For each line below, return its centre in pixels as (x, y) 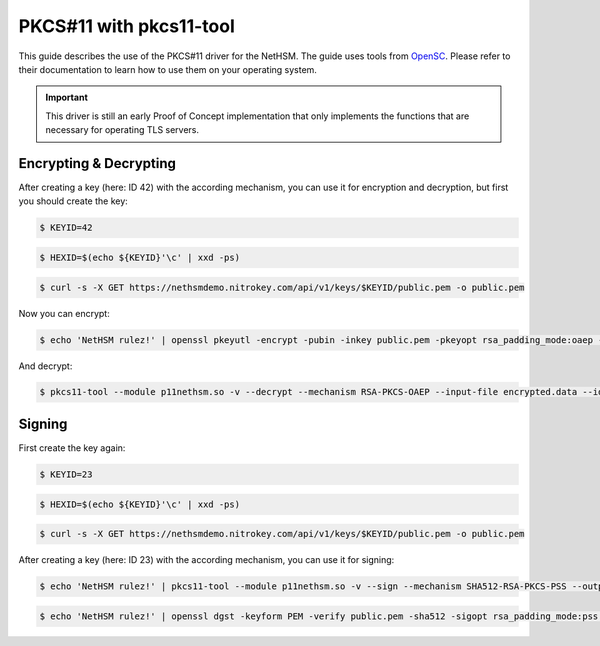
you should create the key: (73, 201)
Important (67, 97)
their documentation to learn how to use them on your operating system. (167, 69)
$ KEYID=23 (66, 474)
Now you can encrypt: (64, 313)
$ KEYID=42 (66, 228)
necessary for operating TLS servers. (122, 130)
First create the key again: (72, 447)
